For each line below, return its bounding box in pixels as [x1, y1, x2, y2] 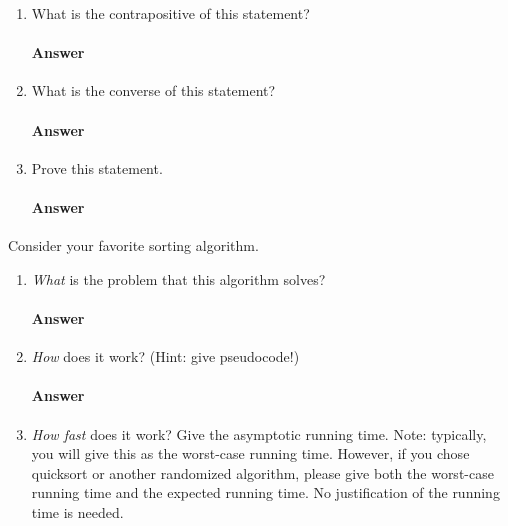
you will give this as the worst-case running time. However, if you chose [31, 443, 470, 464]
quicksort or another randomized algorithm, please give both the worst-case [31, 462, 494, 483]
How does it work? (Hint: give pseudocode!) [31, 346, 300, 367]
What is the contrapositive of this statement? [31, 3, 310, 23]
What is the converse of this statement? [31, 80, 276, 101]
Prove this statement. [31, 157, 163, 178]
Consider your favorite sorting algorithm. [8, 235, 259, 256]
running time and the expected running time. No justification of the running [31, 482, 500, 503]
